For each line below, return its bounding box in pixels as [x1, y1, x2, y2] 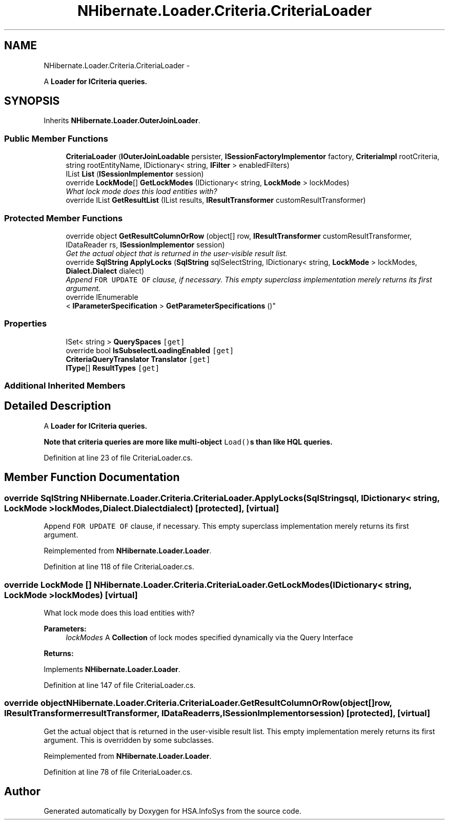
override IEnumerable [66, 292, 138, 301]
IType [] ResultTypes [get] [66, 363, 160, 372]
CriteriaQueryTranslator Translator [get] [66, 354, 211, 363]
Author [4, 785, 40, 798]
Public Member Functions [4, 133, 108, 144]
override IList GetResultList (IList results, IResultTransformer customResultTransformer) [66, 196, 366, 205]
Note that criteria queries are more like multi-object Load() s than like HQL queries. [44, 437, 333, 446]
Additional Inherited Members [4, 380, 126, 391]
